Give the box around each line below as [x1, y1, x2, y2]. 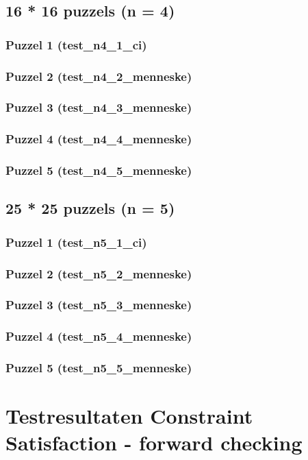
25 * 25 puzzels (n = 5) [5, 197, 175, 219]
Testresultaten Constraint [5, 402, 253, 430]
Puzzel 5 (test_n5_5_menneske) [5, 359, 192, 376]
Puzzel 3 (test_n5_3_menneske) [5, 296, 192, 313]
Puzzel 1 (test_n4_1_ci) [5, 36, 147, 53]
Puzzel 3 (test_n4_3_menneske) [5, 99, 192, 116]
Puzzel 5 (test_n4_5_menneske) [5, 162, 192, 179]
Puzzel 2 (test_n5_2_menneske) [5, 265, 192, 282]
